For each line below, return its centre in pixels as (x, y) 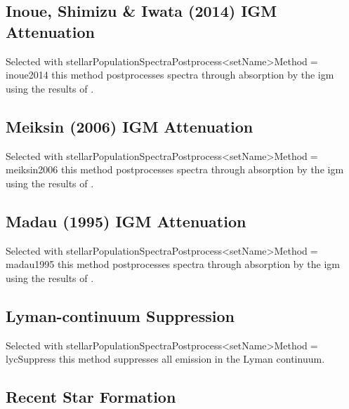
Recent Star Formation (91, 397)
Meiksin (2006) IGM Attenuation (130, 126)
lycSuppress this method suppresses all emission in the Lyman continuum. (165, 359)
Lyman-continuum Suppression (120, 315)
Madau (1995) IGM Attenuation (126, 221)
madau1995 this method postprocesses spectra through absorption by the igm (173, 264)
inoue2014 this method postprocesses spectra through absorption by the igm (170, 75)
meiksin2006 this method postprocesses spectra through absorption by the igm (175, 169)
